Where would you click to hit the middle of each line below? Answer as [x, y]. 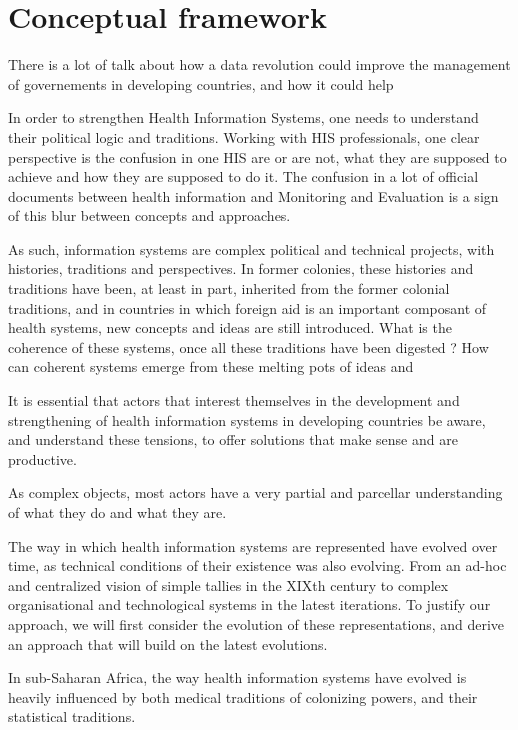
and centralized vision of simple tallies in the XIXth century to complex [228, 584]
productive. [42, 458]
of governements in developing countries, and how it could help [201, 83]
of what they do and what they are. [117, 512]
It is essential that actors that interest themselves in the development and [234, 400]
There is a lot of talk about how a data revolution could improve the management [259, 64]
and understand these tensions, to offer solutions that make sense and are [233, 439]
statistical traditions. [72, 716]
